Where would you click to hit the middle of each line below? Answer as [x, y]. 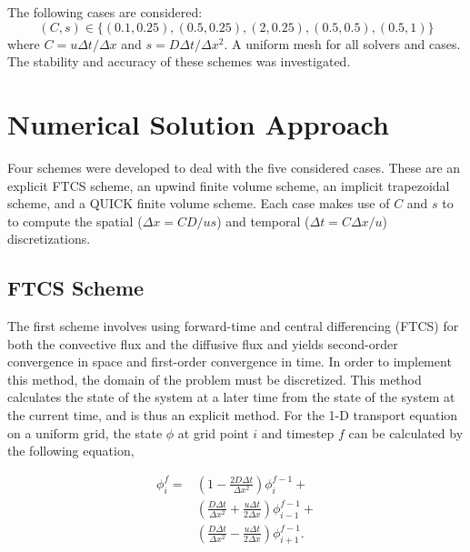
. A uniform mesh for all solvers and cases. [342, 43]
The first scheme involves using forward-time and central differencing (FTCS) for [233, 326]
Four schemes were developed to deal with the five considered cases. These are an [234, 167]
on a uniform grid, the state [85, 432]
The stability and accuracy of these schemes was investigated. [179, 61]
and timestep [298, 432]
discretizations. [49, 239]
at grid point [213, 432]
